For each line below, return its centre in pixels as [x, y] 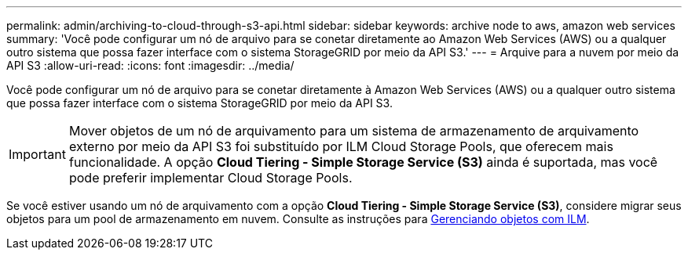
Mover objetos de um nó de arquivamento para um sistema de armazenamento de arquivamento [354, 131]
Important [37, 154]
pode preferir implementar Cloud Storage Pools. [210, 178]
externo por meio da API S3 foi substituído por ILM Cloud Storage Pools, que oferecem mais [341, 146]
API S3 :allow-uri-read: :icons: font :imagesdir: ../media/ [150, 65]
